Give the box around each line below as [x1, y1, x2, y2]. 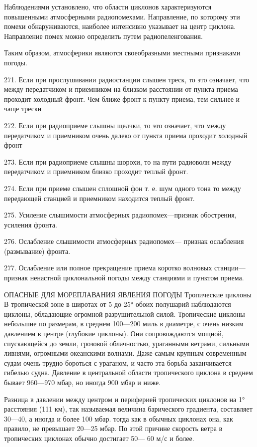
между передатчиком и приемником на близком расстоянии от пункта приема [4, 84, 238, 94]
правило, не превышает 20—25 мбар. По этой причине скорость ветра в [4, 423, 223, 434]
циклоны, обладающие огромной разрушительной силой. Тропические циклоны [4, 308, 245, 319]
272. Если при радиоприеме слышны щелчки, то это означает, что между [4, 120, 226, 130]
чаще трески [4, 103, 42, 114]
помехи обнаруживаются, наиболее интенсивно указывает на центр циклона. [4, 21, 236, 31]
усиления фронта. [4, 219, 57, 229]
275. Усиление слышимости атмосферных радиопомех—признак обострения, [4, 210, 237, 220]
